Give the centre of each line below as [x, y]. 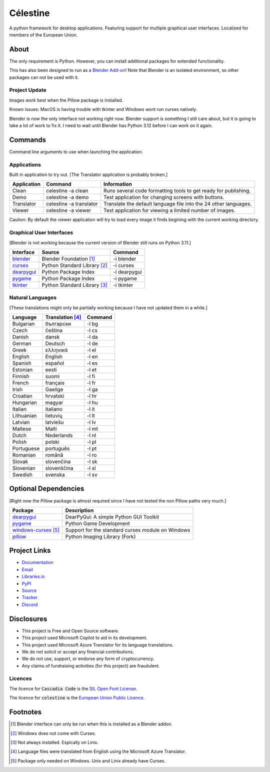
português [57, 448]
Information [118, 184]
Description [79, 510]
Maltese [22, 429]
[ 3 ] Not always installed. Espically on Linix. [55, 742]
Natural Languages [33, 297]
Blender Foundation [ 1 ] [68, 258]
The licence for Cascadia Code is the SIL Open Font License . [73, 688]
